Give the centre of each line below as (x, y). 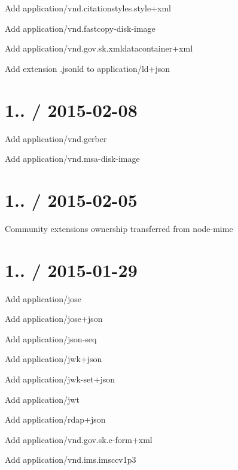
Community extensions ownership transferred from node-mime (119, 228)
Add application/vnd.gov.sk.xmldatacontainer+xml (99, 48)
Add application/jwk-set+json (60, 379)
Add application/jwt (42, 399)
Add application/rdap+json (55, 419)
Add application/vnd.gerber (56, 138)
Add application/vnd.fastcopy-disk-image (80, 28)
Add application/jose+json (54, 319)
